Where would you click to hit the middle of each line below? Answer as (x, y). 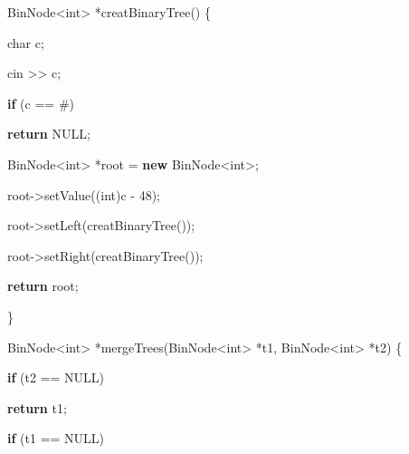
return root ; (43, 286)
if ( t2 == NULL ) (56, 377)
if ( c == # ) (41, 103)
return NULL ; (49, 134)
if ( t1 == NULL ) (56, 438)
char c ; (26, 42)
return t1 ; (37, 407)
